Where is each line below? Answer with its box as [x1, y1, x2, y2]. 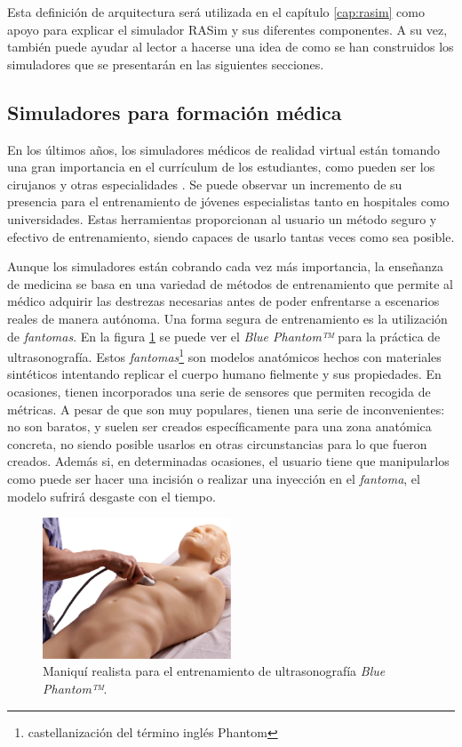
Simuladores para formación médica [7, 98, 342, 125]
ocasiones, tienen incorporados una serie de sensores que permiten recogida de [7, 382, 431, 400]
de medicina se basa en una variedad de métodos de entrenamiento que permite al [7, 274, 453, 293]
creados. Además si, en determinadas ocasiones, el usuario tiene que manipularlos [7, 452, 450, 470]
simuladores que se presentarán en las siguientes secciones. [7, 54, 324, 73]
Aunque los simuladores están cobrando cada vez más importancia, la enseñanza [7, 257, 443, 276]
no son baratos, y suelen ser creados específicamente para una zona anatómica [7, 417, 432, 436]
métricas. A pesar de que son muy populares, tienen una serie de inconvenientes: [7, 399, 445, 418]
